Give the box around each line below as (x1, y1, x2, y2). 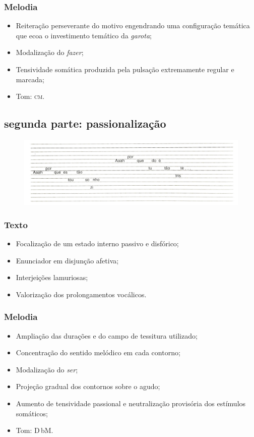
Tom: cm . (16, 91, 45, 101)
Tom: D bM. (16, 425, 53, 435)
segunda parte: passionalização (4, 116, 166, 131)
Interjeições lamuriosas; (16, 272, 88, 283)
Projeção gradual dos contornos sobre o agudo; (16, 381, 160, 392)
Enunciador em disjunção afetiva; (16, 255, 119, 265)
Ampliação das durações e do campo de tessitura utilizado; (16, 330, 198, 341)
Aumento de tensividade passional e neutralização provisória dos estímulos (16, 398, 246, 408)
